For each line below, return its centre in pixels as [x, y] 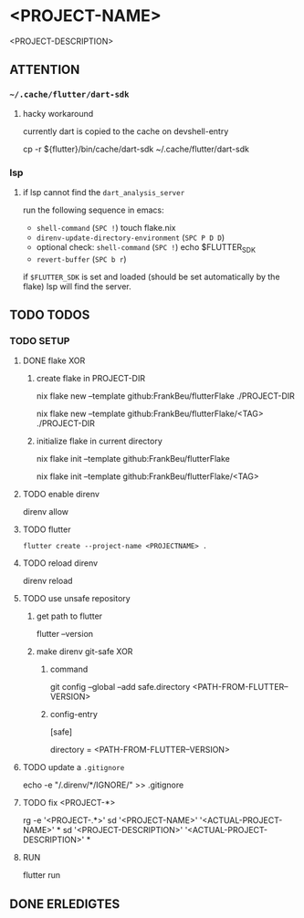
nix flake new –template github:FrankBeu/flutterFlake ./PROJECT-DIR [165, 396]
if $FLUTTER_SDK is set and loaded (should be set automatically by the [151, 276]
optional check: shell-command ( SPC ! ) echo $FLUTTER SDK [146, 248]
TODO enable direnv [61, 495]
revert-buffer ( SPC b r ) [81, 259]
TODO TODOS [50, 315]
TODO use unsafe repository [76, 599]
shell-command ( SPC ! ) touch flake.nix [106, 227]
